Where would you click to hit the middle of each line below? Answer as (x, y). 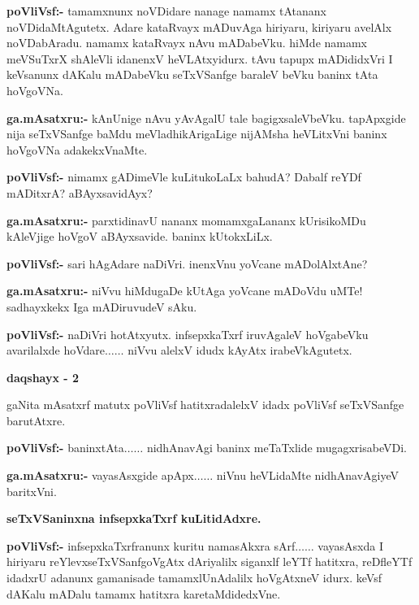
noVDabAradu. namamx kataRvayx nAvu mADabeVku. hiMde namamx (187, 43)
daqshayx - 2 (43, 377)
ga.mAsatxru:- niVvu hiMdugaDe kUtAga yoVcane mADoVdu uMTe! (185, 291)
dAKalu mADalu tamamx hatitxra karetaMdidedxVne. (144, 593)
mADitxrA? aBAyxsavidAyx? (80, 192)
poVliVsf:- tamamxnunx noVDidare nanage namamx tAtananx (166, 11)
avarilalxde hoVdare (56, 350)
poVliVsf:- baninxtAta (65, 448)
